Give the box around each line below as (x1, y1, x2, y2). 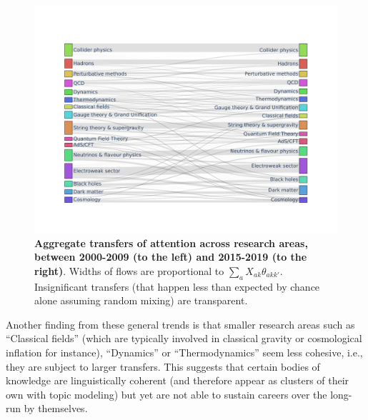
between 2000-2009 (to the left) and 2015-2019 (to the (34, 249, 307, 264)
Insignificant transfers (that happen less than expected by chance (34, 279, 320, 294)
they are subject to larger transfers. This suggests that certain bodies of (6, 359, 320, 374)
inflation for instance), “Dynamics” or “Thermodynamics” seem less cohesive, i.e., (6, 344, 363, 359)
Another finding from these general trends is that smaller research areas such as (6, 316, 355, 331)
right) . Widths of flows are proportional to (34, 263, 224, 278)
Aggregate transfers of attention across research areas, (34, 235, 308, 250)
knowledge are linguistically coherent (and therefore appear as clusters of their (6, 373, 349, 388)
